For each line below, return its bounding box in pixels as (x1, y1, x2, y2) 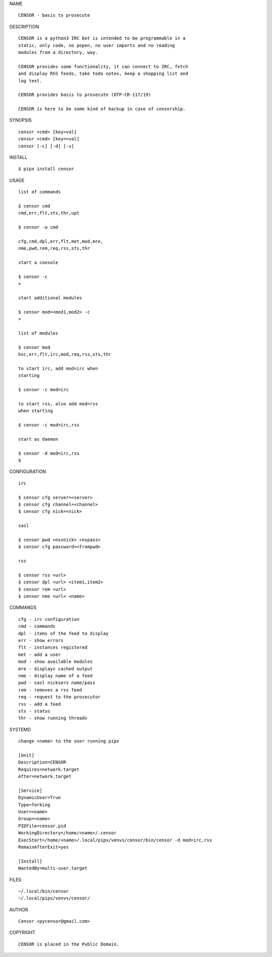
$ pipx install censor (18, 166, 75, 172)
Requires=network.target (18, 766, 80, 772)
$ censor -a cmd (18, 225, 58, 230)
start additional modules (18, 295, 83, 301)
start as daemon (18, 436, 58, 442)
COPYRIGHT (9, 929, 36, 936)
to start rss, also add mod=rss (18, 401, 98, 406)
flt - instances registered (18, 645, 88, 651)
